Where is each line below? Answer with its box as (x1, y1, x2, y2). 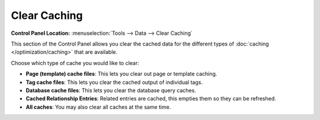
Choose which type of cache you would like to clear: (11, 59, 139, 66)
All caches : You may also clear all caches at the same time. (25, 103, 171, 111)
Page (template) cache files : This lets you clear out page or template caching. (25, 70, 217, 77)
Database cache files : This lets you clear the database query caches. (25, 86, 197, 94)
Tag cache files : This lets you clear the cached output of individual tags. (25, 79, 203, 86)
